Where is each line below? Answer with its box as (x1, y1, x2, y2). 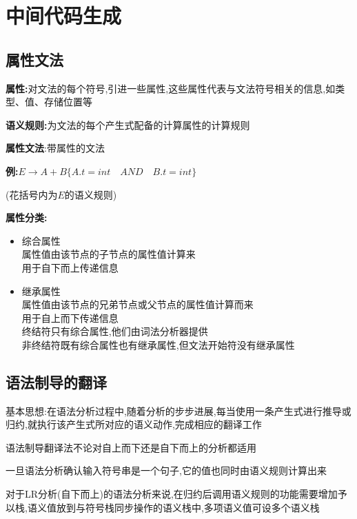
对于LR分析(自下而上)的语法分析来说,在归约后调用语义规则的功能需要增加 (6, 487, 338, 501)
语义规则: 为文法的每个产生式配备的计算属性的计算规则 (6, 117, 250, 132)
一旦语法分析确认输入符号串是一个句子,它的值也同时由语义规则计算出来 (6, 463, 327, 478)
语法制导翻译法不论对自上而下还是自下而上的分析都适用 (6, 440, 256, 454)
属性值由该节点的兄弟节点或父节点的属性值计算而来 (21, 297, 254, 312)
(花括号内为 (6, 187, 58, 201)
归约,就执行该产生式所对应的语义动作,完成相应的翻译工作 (6, 417, 262, 431)
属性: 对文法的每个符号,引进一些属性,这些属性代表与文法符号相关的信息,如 (6, 81, 336, 95)
